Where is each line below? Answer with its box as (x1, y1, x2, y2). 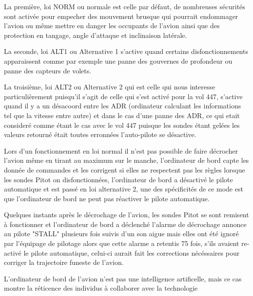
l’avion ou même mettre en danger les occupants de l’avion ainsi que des (4, 20, 220, 31)
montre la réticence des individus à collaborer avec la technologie (4, 283, 198, 293)
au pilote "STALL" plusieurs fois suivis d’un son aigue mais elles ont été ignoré (4, 228, 239, 239)
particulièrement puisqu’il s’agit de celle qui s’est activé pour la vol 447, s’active (4, 91, 243, 101)
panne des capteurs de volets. (4, 65, 92, 75)
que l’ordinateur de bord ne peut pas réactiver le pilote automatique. (4, 193, 210, 203)
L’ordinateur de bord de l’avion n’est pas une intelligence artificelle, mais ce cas (4, 273, 242, 283)
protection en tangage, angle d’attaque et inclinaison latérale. (4, 30, 187, 40)
